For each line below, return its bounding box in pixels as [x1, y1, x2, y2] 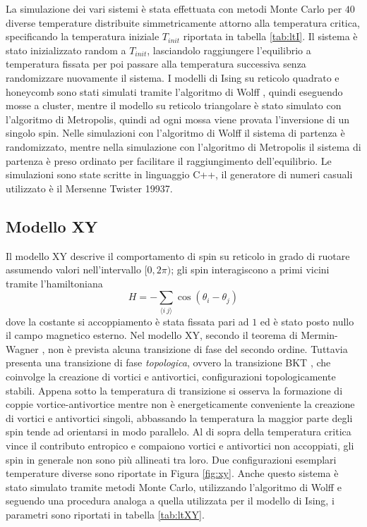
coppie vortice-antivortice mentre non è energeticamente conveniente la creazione [6, 397, 355, 411]
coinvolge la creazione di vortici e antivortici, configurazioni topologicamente [6, 369, 336, 383]
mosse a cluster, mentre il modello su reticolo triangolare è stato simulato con [6, 98, 342, 113]
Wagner [6, 341, 39, 356]
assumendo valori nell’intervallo [6, 262, 141, 277]
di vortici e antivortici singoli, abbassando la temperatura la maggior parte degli [6, 410, 353, 425]
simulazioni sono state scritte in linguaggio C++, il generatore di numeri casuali [6, 167, 353, 182]
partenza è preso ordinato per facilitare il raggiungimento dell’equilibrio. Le [6, 153, 332, 168]
